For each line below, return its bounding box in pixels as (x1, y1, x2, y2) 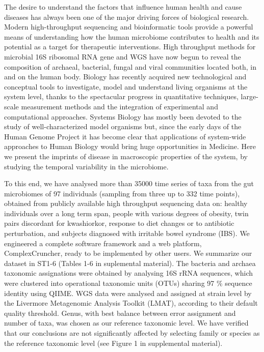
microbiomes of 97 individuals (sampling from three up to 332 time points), (4, 188, 240, 198)
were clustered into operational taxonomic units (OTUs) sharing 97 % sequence (4, 278, 252, 288)
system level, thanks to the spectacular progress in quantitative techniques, (4, 91, 239, 102)
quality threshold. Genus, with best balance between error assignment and (4, 307, 236, 318)
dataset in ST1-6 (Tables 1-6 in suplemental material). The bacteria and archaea (4, 257, 256, 268)
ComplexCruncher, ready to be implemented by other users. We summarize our (4, 248, 252, 258)
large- (241, 91, 258, 102)
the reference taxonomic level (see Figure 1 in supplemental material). (4, 337, 223, 348)
